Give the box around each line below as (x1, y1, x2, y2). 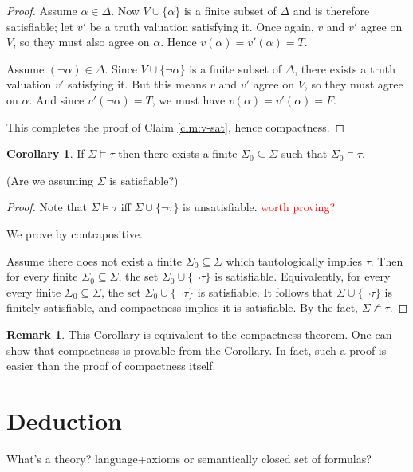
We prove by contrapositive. (6, 225, 143, 242)
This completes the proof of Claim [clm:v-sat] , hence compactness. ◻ (6, 118, 345, 135)
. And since (29, 91, 85, 108)
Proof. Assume (6, 2, 77, 18)
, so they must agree (304, 76, 403, 92)
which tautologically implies (226, 252, 362, 269)
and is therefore (293, 2, 370, 18)
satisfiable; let (6, 18, 74, 34)
